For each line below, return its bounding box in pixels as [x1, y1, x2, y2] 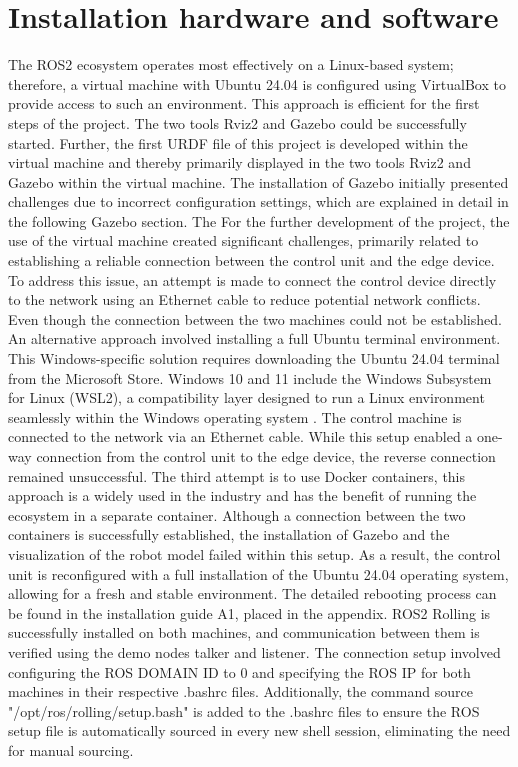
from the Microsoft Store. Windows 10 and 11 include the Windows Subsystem [8, 367, 492, 388]
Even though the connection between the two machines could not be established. [8, 308, 502, 329]
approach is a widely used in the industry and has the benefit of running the [8, 485, 477, 506]
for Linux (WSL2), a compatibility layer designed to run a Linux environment [8, 387, 485, 408]
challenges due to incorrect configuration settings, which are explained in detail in [8, 191, 509, 212]
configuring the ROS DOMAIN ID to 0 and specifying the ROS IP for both [8, 661, 471, 682]
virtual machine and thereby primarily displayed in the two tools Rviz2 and [8, 152, 471, 173]
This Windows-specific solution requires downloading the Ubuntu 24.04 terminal [8, 348, 500, 369]
